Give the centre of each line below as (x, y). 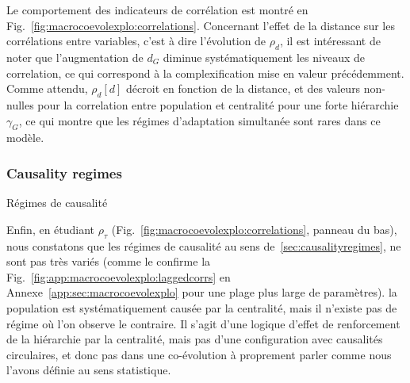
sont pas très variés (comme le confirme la (109, 261)
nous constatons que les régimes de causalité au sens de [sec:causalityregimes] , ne (204, 245)
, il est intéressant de (330, 41)
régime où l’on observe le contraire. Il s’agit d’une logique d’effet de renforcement (203, 323)
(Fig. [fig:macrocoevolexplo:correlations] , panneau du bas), (254, 229)
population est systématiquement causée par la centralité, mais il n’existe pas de (202, 307)
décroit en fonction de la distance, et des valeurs (243, 88)
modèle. (25, 138)
